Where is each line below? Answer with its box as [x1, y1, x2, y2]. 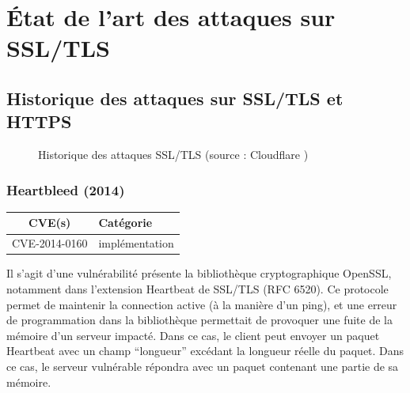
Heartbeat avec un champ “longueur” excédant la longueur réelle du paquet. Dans [6, 342, 404, 359]
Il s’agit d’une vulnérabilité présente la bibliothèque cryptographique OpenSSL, [6, 265, 392, 282]
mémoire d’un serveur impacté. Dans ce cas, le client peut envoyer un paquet [6, 327, 380, 343]
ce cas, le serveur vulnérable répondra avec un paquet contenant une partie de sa [6, 357, 399, 374]
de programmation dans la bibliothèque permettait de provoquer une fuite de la [6, 312, 393, 328]
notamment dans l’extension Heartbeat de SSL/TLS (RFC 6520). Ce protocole [6, 281, 389, 297]
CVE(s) [28, 214, 71, 231]
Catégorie [98, 214, 153, 231]
